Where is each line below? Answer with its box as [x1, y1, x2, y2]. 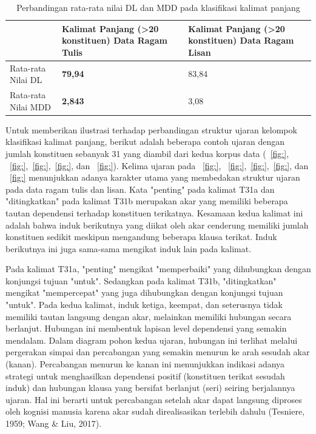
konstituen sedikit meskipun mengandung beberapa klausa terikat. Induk [5, 230, 277, 243]
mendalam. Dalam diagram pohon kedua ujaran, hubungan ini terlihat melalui [5, 333, 298, 346]
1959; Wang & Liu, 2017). [5, 417, 102, 429]
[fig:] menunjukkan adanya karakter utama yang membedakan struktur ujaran [10, 171, 300, 184]
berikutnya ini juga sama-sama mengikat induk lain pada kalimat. [5, 242, 252, 255]
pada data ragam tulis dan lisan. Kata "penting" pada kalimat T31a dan [5, 182, 275, 195]
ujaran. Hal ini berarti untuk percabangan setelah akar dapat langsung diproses [5, 393, 302, 406]
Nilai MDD [10, 100, 52, 113]
